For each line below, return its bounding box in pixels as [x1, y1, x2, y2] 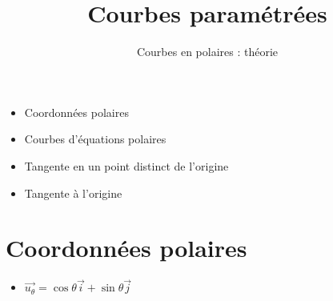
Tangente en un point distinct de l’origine [24, 157, 229, 174]
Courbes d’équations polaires [24, 130, 166, 147]
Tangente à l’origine [24, 184, 122, 201]
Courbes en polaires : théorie [136, 43, 279, 60]
